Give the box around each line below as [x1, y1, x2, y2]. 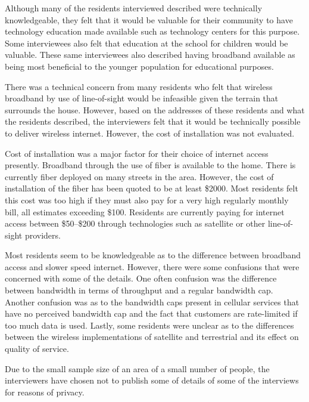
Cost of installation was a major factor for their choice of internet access [5, 147, 269, 159]
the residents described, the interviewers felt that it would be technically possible [5, 115, 301, 128]
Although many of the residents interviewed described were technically [5, 2, 263, 14]
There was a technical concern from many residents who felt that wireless [5, 80, 273, 92]
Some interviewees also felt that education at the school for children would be [5, 36, 288, 49]
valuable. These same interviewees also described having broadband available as [5, 48, 295, 61]
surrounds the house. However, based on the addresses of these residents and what [5, 103, 305, 116]
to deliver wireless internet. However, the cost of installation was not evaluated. [5, 126, 295, 139]
